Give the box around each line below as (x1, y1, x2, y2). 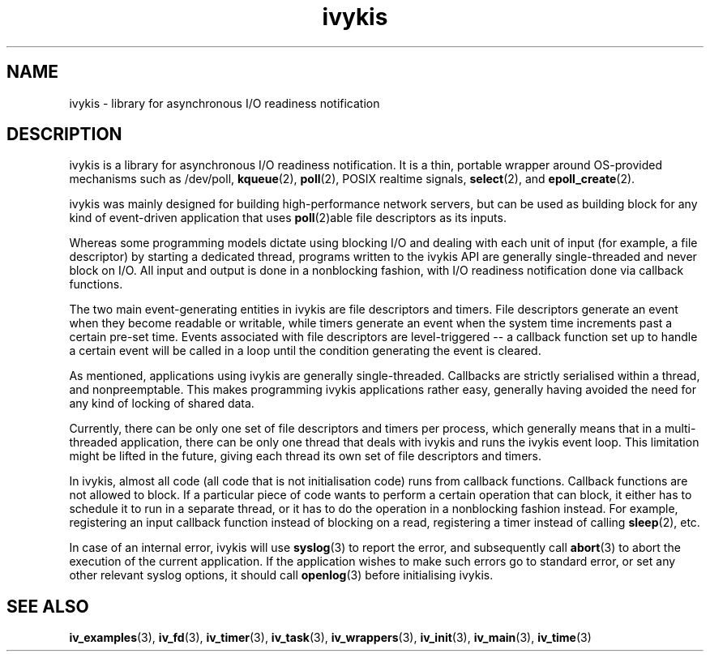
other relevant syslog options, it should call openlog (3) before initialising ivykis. (69, 568, 494, 583)
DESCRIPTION (6, 124, 122, 145)
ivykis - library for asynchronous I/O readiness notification (69, 96, 380, 110)
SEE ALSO (6, 596, 89, 617)
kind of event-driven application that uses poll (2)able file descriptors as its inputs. (69, 211, 507, 225)
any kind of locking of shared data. (69, 396, 254, 411)
